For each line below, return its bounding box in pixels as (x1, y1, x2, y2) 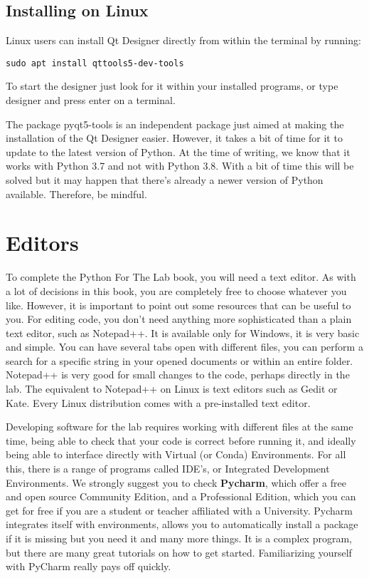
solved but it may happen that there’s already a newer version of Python (6, 172, 323, 187)
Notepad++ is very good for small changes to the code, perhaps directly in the (6, 367, 350, 382)
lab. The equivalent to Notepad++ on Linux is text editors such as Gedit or (6, 381, 338, 396)
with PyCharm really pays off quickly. (6, 559, 171, 574)
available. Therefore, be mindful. (6, 186, 147, 201)
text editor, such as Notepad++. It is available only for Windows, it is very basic (6, 325, 360, 340)
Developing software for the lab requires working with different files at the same (6, 419, 353, 434)
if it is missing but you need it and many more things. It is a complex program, (6, 531, 352, 546)
